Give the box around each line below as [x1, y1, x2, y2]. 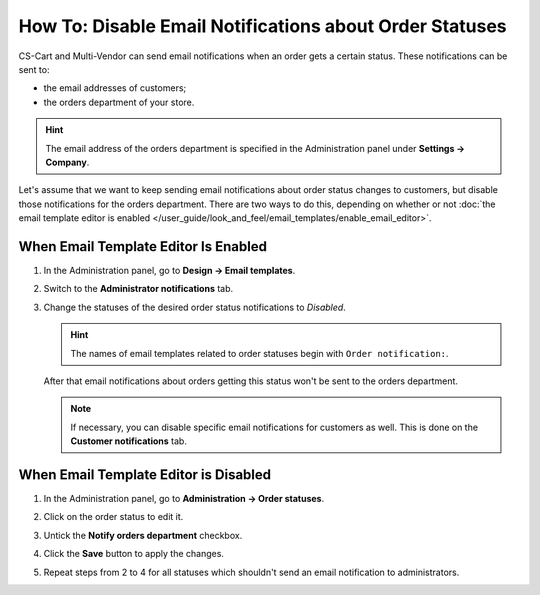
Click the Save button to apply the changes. [43, 548, 225, 560]
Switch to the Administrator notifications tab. [43, 283, 234, 295]
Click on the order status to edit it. [43, 511, 184, 523]
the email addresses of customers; [43, 82, 187, 94]
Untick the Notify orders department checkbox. [43, 529, 243, 541]
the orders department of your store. [43, 96, 195, 108]
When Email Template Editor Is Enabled [18, 238, 267, 255]
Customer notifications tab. [70, 435, 187, 447]
